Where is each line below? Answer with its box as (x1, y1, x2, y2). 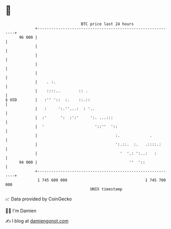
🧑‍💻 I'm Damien (5, 208, 37, 214)
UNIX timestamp (90, 186, 123, 192)
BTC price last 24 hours (81, 21, 134, 27)
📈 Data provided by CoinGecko (5, 196, 72, 202)
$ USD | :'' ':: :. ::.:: (5, 97, 91, 103)
